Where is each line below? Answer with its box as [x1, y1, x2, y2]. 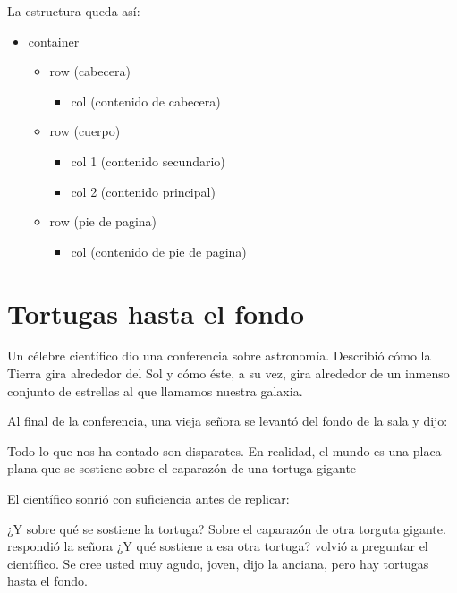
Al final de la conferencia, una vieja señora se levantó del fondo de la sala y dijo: [7, 411, 448, 430]
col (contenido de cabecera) [71, 91, 221, 110]
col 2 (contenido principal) [71, 182, 216, 200]
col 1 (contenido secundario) [71, 151, 225, 170]
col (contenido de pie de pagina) [71, 241, 247, 260]
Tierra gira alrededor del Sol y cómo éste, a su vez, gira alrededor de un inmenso [7, 364, 450, 383]
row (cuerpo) [49, 122, 121, 140]
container [28, 31, 80, 50]
